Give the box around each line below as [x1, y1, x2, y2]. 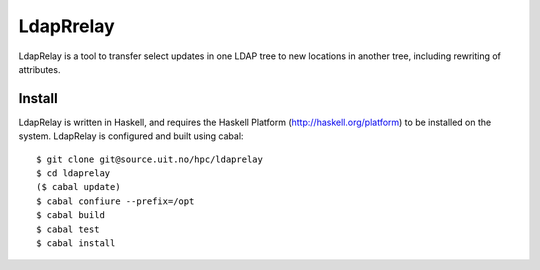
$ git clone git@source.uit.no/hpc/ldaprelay [36, 153, 264, 165]
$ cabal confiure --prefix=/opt [36, 195, 195, 207]
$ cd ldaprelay [36, 168, 111, 179]
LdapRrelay [18, 15, 115, 37]
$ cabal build [36, 210, 105, 221]
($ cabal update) [36, 181, 121, 193]
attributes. [18, 63, 61, 75]
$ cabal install [36, 237, 116, 249]
